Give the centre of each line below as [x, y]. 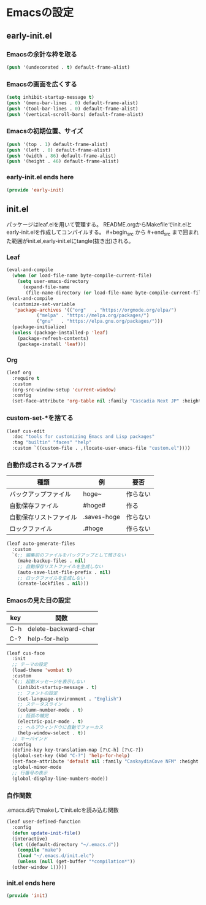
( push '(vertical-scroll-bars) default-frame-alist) [75, 114]
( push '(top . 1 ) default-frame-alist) [57, 144]
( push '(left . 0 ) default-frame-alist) [59, 150]
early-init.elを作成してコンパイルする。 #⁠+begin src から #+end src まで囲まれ [103, 233]
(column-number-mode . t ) [51, 710]
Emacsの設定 [40, 13]
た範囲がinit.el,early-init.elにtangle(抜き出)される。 [70, 241]
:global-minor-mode [37, 768]
